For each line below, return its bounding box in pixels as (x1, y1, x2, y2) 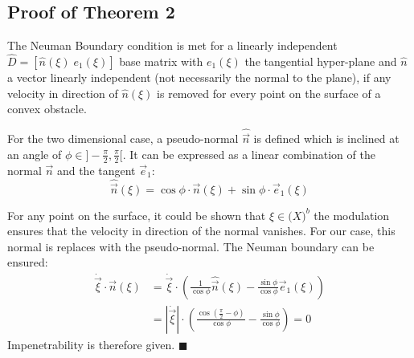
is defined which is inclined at (253, 130, 400, 147)
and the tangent (56, 161, 136, 178)
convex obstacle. (7, 100, 87, 117)
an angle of (7, 145, 62, 162)
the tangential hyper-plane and (244, 53, 397, 70)
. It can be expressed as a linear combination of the (122, 145, 375, 162)
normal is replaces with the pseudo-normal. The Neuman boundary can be (7, 238, 375, 254)
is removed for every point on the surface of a (157, 84, 381, 101)
